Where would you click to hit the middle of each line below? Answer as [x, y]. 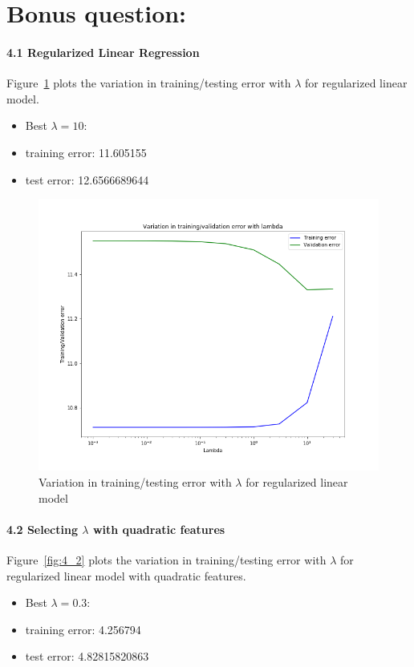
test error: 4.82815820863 [87, 656]
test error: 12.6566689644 [87, 179]
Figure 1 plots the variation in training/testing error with [149, 83]
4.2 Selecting [42, 529]
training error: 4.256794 [83, 629]
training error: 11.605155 [86, 152]
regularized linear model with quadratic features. [126, 575]
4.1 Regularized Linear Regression [103, 52]
